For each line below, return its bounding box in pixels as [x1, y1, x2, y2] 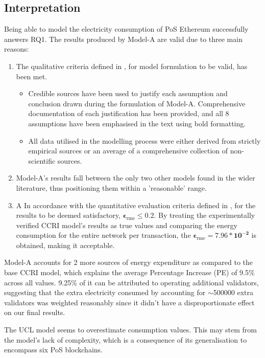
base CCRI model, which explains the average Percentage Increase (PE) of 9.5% [4, 267, 255, 278]
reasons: [4, 43, 29, 54]
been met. [16, 71, 47, 81]
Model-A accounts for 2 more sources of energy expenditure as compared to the [4, 257, 253, 267]
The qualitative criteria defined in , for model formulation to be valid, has [16, 60, 248, 71]
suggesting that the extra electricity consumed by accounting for [4, 287, 206, 298]
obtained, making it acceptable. [16, 239, 115, 250]
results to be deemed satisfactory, [16, 210, 121, 220]
